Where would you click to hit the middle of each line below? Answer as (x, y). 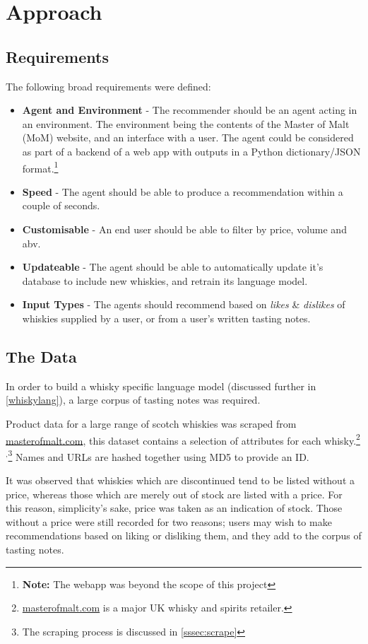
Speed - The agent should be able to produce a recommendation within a (183, 191)
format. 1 (40, 167)
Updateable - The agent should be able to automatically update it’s (173, 267)
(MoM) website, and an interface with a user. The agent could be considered (188, 137)
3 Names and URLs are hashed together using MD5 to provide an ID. (159, 455)
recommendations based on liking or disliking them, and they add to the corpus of (184, 535)
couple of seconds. (61, 205)
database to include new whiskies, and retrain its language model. (165, 280)
